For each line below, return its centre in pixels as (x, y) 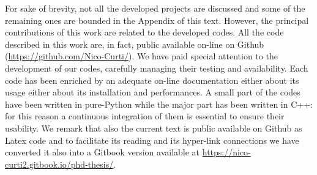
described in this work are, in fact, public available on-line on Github (135, 44)
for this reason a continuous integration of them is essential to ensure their (145, 116)
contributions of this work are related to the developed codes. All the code (144, 32)
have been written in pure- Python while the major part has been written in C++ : (159, 104)
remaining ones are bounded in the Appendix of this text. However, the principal (157, 20)
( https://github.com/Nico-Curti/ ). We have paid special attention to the (141, 56)
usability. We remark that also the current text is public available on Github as (154, 128)
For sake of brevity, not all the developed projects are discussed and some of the (155, 8)
